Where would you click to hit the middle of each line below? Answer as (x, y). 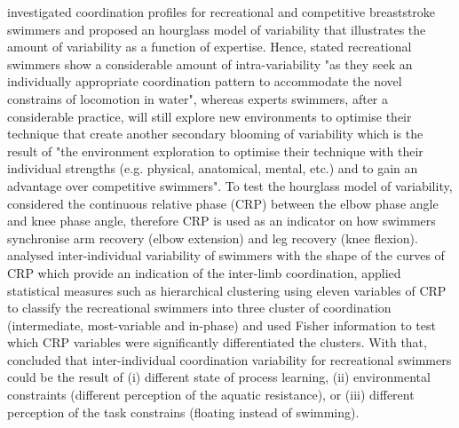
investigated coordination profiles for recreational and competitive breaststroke (222, 12)
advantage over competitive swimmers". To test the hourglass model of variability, (230, 185)
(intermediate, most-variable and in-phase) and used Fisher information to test (222, 325)
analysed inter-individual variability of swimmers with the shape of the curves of (226, 255)
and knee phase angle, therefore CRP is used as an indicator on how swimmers (222, 221)
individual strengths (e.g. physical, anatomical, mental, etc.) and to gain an (213, 168)
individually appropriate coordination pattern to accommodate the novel (205, 81)
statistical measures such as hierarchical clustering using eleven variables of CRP (227, 290)
